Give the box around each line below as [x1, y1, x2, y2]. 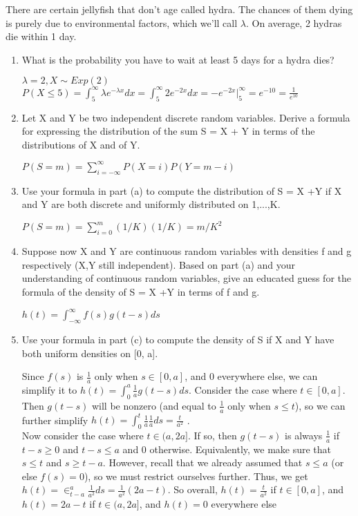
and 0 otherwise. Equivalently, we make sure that [122, 441, 332, 456]
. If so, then [188, 428, 237, 442]
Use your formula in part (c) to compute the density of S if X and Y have [21, 332, 335, 346]
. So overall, [167, 482, 218, 497]
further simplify [21, 412, 88, 427]
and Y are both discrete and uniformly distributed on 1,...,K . [21, 197, 281, 211]
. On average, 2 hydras [245, 15, 342, 30]
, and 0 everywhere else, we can [185, 369, 318, 383]
